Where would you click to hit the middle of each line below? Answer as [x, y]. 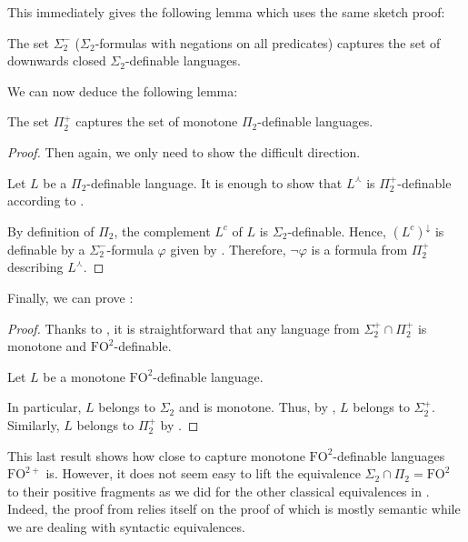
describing [35, 267]
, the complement [162, 231]
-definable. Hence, [337, 231]
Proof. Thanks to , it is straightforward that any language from [184, 328]
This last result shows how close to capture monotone [156, 455]
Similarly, [34, 424]
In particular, [45, 407]
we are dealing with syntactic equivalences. [126, 526]
